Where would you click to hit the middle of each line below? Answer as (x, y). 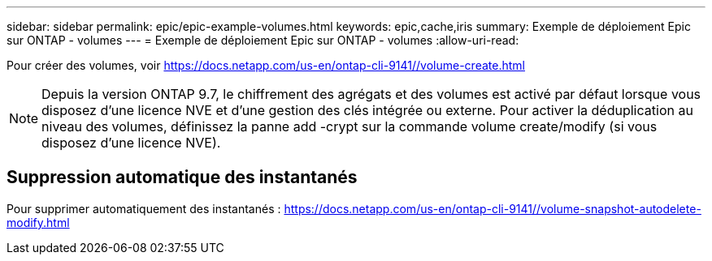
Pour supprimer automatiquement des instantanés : (144, 208)
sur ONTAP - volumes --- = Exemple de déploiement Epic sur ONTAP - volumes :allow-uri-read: (263, 40)
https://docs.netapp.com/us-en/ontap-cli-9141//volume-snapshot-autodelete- (493, 208)
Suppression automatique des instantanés (182, 178)
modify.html (38, 222)
